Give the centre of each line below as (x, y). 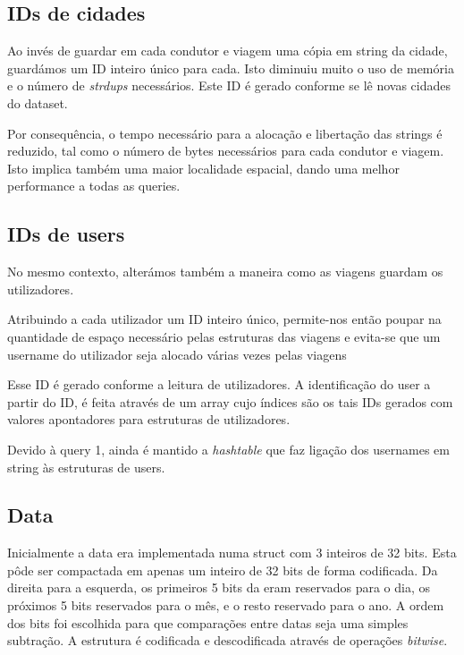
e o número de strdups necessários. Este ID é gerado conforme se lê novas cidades (229, 85)
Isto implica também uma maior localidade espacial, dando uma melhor (203, 168)
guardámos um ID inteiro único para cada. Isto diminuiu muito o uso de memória (231, 68)
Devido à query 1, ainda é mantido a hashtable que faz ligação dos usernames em (228, 449)
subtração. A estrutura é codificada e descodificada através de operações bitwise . (228, 640)
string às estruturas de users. (86, 467)
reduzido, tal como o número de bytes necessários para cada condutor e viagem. (226, 151)
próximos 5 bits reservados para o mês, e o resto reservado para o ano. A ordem (226, 605)
